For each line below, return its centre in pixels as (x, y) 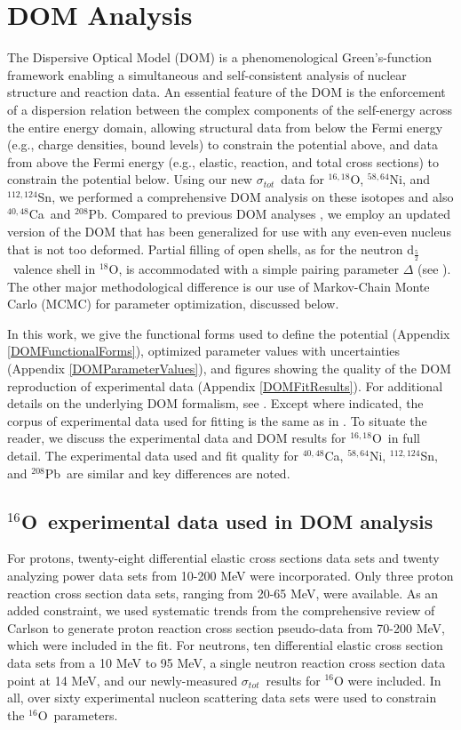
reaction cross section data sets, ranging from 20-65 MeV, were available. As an (223, 593)
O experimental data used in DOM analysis (227, 521)
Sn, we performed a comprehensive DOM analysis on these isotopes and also (246, 196)
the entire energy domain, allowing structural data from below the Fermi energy (225, 127)
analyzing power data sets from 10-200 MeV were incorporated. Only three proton (230, 575)
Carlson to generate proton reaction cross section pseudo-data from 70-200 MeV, (226, 627)
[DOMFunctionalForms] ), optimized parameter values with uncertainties (204, 351)
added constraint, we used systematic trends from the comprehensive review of (221, 610)
